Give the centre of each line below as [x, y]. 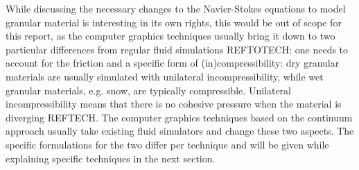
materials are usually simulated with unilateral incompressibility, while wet [165, 76]
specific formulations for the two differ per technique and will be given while [167, 144]
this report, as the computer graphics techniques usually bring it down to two [170, 36]
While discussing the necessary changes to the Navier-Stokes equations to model [176, 8]
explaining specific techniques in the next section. [111, 158]
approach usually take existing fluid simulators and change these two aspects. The [180, 131]
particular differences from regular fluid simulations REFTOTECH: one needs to [177, 49]
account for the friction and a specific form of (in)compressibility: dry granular [173, 63]
